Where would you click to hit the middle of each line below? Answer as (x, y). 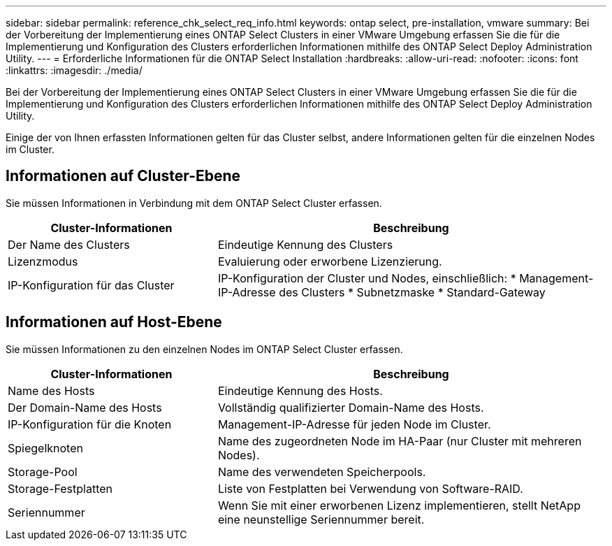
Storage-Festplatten (60, 488)
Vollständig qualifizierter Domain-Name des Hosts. (351, 407)
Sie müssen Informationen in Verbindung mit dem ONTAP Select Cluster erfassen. (194, 203)
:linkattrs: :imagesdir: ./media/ (74, 70)
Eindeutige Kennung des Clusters (305, 244)
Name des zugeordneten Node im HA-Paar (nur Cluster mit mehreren (400, 441)
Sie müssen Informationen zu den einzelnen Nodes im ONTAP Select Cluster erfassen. (204, 349)
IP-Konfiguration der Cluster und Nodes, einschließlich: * (367, 278)
